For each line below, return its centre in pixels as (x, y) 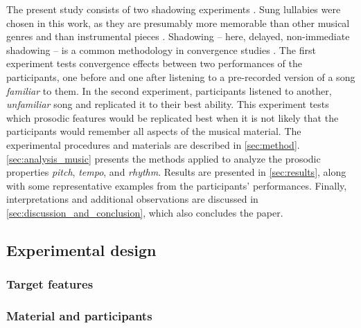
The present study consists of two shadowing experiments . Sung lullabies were (174, 9)
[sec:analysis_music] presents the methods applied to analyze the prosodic (164, 158)
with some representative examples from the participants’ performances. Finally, (177, 185)
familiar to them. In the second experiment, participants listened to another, (169, 90)
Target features (50, 284)
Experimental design (81, 249)
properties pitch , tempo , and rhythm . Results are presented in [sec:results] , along (176, 172)
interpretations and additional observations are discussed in (132, 199)
